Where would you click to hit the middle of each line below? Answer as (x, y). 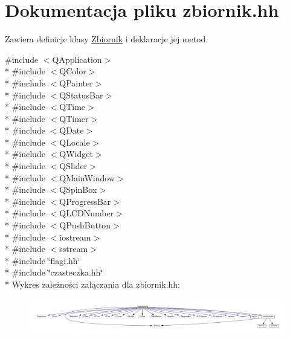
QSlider (73, 166)
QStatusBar (81, 95)
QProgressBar (85, 201)
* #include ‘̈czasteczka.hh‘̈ (54, 272)
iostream (75, 237)
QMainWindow (87, 177)
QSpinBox (78, 189)
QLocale (75, 142)
